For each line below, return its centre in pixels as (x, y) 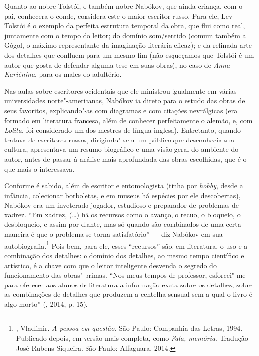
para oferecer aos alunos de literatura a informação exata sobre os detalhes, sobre (129, 284)
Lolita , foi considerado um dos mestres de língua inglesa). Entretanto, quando (123, 130)
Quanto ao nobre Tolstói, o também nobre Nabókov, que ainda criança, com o (124, 6)
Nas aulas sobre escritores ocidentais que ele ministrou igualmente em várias (121, 91)
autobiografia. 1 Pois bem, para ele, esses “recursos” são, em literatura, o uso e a (126, 245)
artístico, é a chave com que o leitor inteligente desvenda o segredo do (111, 265)
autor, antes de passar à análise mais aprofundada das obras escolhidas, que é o (126, 159)
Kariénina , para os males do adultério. (63, 74)
